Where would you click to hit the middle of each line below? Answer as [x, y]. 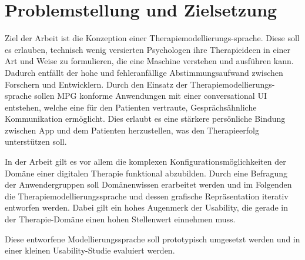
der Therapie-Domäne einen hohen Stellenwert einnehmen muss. [120, 219]
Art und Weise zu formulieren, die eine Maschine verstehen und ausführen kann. [149, 61]
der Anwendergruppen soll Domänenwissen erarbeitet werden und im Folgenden [148, 184]
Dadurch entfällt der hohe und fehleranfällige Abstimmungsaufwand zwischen [144, 72]
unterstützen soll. [36, 141]
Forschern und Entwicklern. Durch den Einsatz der [96, 84]
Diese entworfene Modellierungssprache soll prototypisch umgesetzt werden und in [152, 239]
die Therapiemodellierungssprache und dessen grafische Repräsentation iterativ [147, 196]
